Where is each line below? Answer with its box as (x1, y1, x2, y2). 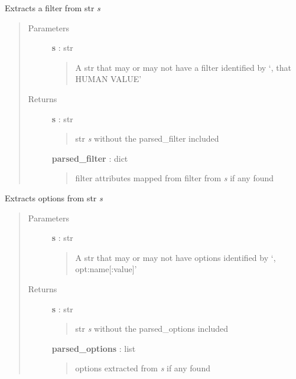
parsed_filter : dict (51, 152, 128, 164)
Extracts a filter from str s (5, 2, 100, 14)
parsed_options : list (51, 342, 136, 354)
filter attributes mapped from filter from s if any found (75, 172, 274, 184)
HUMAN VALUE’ (75, 73, 142, 85)
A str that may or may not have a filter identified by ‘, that (75, 61, 291, 73)
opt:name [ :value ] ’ (75, 263, 137, 275)
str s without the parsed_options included (75, 322, 229, 335)
